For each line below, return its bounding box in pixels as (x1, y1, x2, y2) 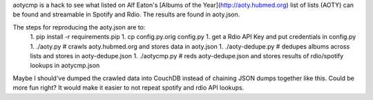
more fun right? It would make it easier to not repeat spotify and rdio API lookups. (12, 84, 245, 92)
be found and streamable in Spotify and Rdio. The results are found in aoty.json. (12, 10, 240, 18)
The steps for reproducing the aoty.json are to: (12, 23, 146, 31)
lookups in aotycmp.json (30, 62, 100, 70)
